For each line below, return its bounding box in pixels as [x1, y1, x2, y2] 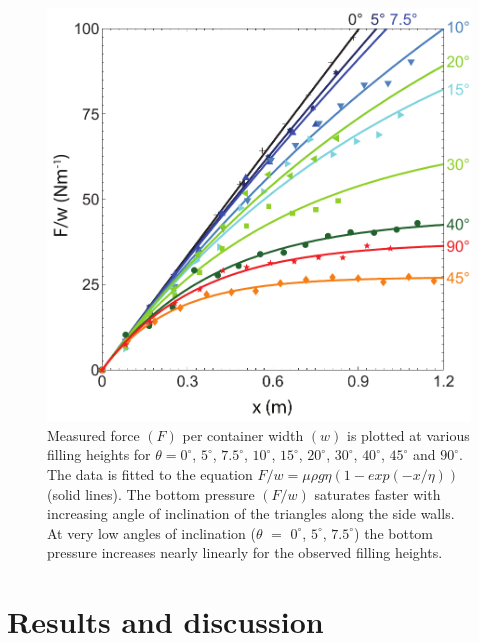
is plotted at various [347, 424, 470, 445]
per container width [182, 424, 304, 445]
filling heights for [47, 444, 151, 465]
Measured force [47, 424, 140, 445]
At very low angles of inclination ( [47, 522, 256, 543]
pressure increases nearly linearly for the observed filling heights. [47, 542, 443, 563]
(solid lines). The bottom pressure [47, 483, 255, 504]
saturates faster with [314, 483, 441, 504]
